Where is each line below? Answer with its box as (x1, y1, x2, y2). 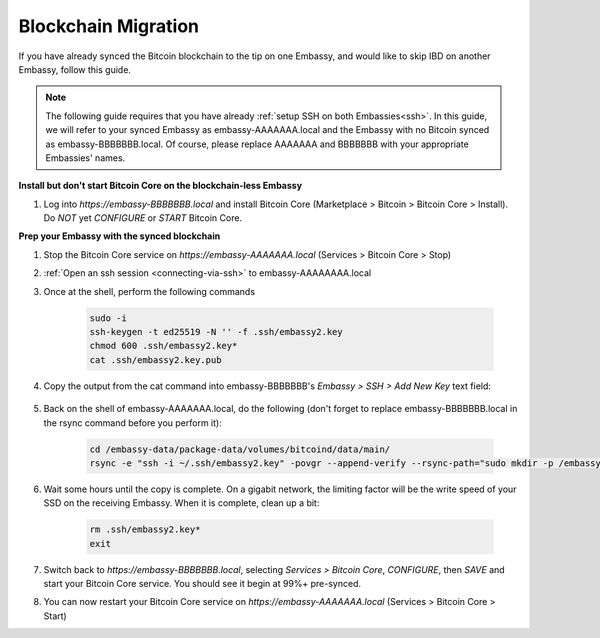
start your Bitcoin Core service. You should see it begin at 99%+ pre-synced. (43, 578, 362, 590)
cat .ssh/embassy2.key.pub (89, 354, 222, 365)
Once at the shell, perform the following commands (43, 285, 255, 297)
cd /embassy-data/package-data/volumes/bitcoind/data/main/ (89, 443, 391, 455)
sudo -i (89, 312, 127, 324)
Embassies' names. (45, 151, 126, 164)
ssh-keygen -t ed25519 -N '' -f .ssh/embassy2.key (89, 326, 344, 337)
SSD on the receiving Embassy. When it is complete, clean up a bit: (43, 497, 320, 509)
